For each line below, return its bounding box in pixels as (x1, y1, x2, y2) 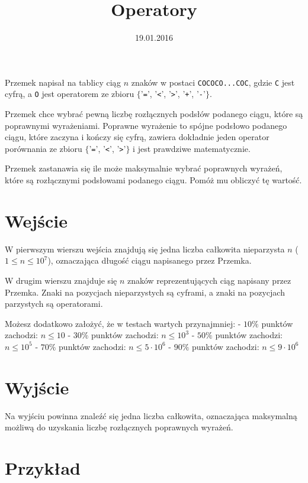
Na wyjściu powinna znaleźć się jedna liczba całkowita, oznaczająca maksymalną (5, 409, 297, 422)
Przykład (5, 456, 81, 480)
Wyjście (5, 375, 69, 399)
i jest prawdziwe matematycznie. (133, 142, 251, 154)
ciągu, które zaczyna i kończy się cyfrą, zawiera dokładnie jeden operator (5, 131, 269, 143)
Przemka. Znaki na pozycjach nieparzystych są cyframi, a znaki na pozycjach (5, 286, 285, 298)
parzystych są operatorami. (5, 297, 103, 310)
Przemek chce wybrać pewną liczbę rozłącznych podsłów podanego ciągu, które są (5, 108, 303, 120)
